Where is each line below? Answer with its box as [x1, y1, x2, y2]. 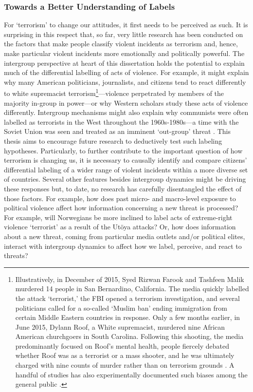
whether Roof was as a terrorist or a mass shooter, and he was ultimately [15, 350, 235, 360]
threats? [4, 250, 28, 261]
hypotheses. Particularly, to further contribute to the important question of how [4, 145, 243, 155]
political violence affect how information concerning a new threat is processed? [4, 203, 238, 213]
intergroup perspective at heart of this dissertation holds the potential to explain [4, 57, 245, 68]
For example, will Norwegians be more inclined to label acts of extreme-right [4, 212, 233, 222]
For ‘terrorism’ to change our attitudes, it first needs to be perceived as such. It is [4, 19, 248, 30]
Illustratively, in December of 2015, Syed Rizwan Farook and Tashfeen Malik [15, 274, 244, 284]
